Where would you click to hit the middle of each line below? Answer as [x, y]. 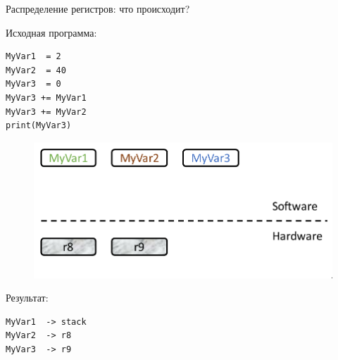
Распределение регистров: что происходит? [98, 8]
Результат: [27, 298]
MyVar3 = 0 [33, 84]
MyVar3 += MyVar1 [46, 98]
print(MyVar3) [39, 126]
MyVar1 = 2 [33, 57]
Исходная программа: [51, 32]
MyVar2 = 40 [36, 70]
